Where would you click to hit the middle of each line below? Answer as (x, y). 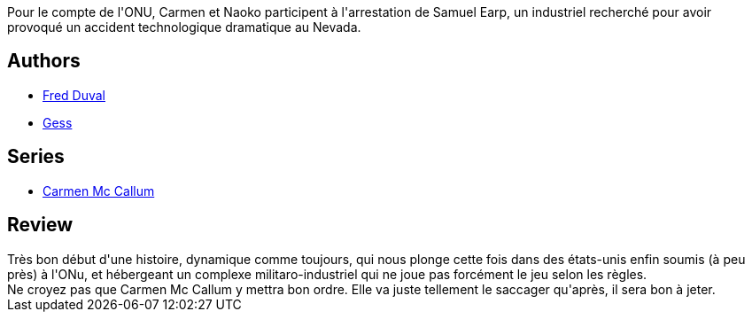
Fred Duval (74, 95)
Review (40, 225)
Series (36, 157)
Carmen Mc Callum (99, 191)
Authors (44, 61)
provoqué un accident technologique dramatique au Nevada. (184, 27)
